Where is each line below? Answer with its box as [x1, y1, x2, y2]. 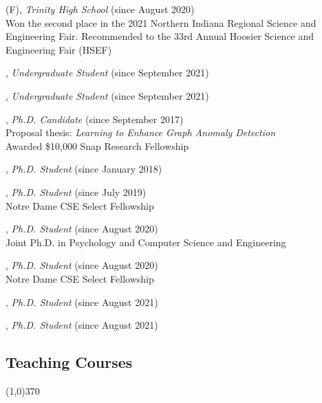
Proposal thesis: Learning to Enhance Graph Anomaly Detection [6, 125, 276, 140]
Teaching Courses [6, 351, 133, 373]
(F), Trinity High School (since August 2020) [6, 2, 195, 16]
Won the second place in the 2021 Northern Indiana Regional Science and [6, 15, 316, 30]
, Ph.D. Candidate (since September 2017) [6, 111, 184, 126]
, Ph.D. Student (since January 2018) [6, 162, 162, 176]
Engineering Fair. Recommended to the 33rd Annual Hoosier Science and [6, 29, 314, 43]
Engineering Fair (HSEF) [6, 42, 112, 56]
